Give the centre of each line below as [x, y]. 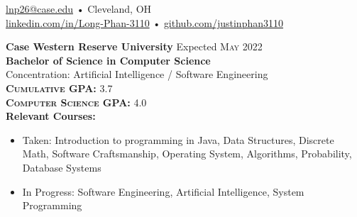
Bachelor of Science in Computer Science [108, 60]
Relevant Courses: [51, 116]
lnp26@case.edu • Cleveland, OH [79, 9]
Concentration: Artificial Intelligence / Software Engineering [137, 74]
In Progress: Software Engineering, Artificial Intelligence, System [163, 191]
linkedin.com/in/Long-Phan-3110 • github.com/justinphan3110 [145, 22]
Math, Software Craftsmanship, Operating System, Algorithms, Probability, [187, 154]
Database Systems [62, 167]
